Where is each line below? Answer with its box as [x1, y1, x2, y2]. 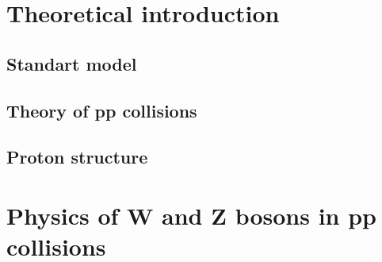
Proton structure [6, 144, 148, 169]
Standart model [6, 51, 137, 75]
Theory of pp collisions [6, 98, 197, 122]
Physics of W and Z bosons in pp [6, 198, 376, 231]
